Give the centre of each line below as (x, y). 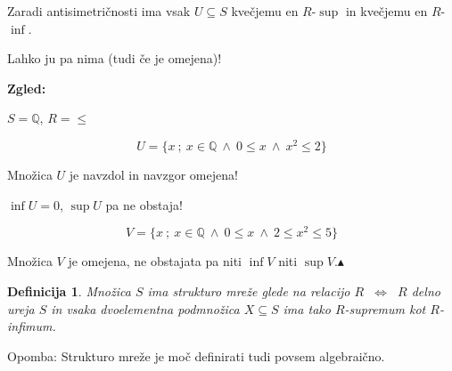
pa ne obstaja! (144, 204)
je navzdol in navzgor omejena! (153, 175)
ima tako (307, 308)
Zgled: (27, 88)
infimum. (32, 326)
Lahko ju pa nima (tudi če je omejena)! (115, 58)
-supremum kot (385, 308)
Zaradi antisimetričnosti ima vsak (99, 11)
